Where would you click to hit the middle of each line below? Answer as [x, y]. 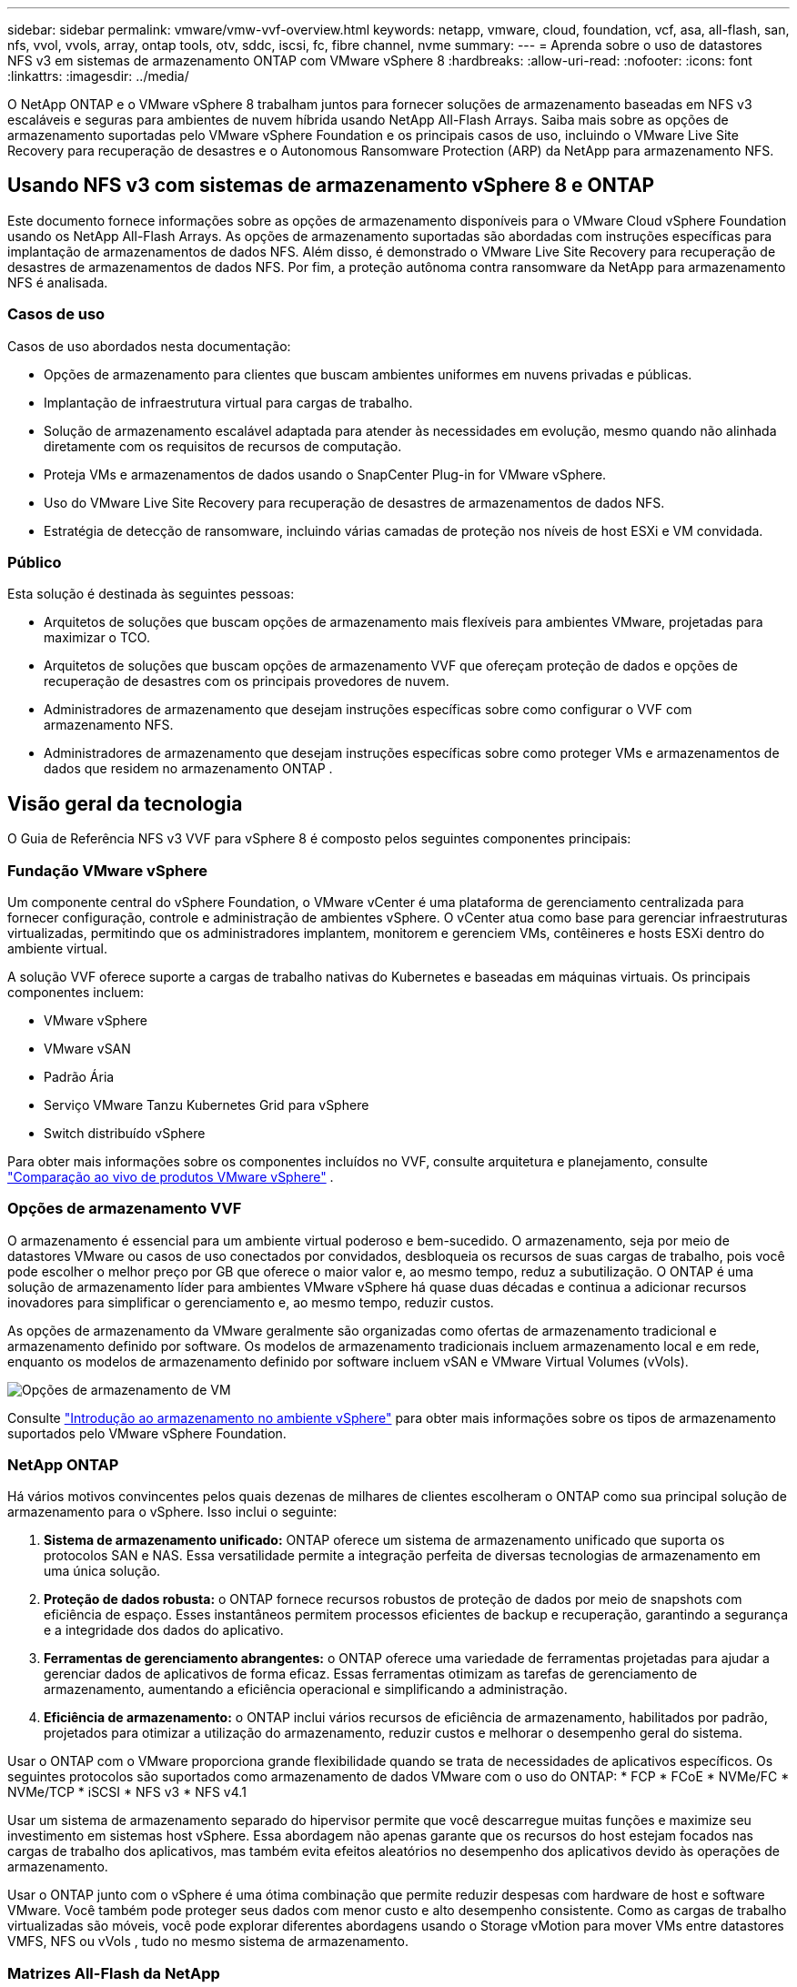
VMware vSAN [87, 1048]
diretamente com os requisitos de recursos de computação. [223, 446]
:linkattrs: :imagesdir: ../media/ [98, 76]
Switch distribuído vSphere [125, 1133]
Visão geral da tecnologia [125, 803]
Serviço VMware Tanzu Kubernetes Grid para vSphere [207, 1104]
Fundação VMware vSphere [107, 870]
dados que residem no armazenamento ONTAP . [188, 769]
